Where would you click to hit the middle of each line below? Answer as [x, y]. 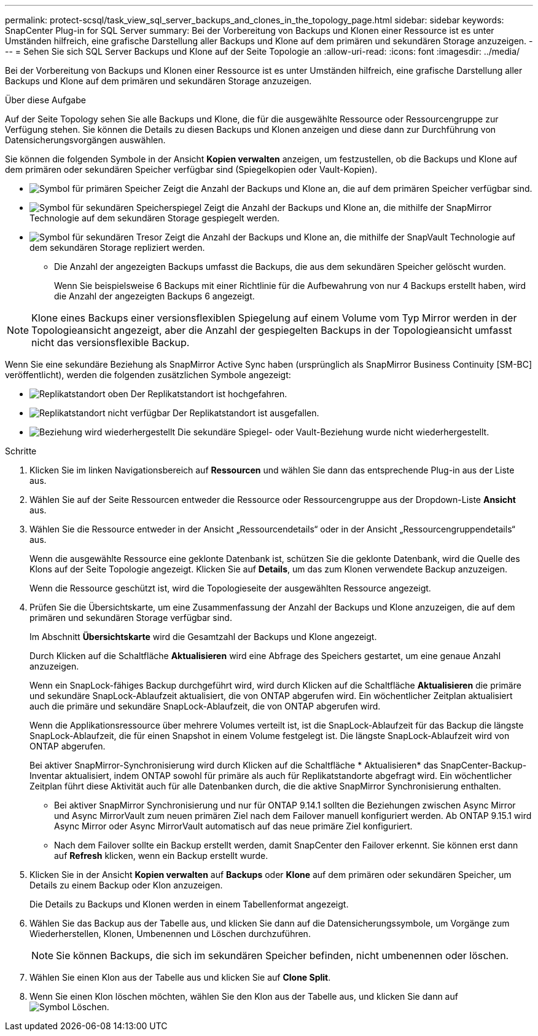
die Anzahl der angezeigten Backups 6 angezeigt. [154, 296]
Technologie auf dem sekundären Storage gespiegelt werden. [154, 218]
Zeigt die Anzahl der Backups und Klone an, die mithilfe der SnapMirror [348, 208]
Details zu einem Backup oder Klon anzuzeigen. [126, 885]
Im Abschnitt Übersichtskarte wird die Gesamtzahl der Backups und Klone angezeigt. [203, 637]
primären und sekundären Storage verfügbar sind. [131, 618]
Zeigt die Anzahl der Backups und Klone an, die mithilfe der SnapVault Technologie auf [340, 237]
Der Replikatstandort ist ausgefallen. [246, 413]
